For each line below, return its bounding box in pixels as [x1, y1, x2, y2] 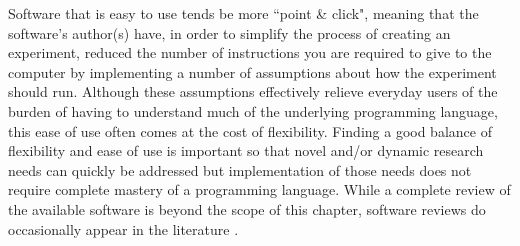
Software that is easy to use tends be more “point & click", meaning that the [8, 3, 479, 23]
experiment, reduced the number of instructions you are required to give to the [8, 42, 492, 63]
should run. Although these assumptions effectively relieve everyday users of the [8, 81, 498, 102]
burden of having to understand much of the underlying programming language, [8, 100, 498, 121]
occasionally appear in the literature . [8, 218, 239, 239]
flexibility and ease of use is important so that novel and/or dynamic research [8, 140, 484, 161]
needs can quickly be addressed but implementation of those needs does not [8, 159, 472, 180]
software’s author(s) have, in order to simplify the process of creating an [8, 22, 451, 43]
